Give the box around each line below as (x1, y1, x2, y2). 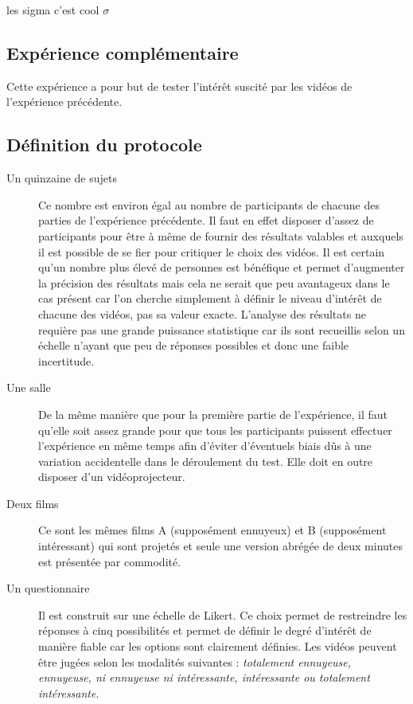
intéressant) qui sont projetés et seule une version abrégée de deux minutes (38, 538, 403, 554)
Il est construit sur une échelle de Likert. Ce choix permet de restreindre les (38, 606, 407, 623)
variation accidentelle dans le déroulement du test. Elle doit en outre (38, 452, 373, 469)
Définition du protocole (6, 132, 202, 157)
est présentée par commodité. (38, 553, 181, 569)
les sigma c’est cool (6, 2, 99, 18)
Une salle (6, 379, 51, 396)
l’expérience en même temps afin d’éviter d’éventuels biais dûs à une (38, 437, 372, 454)
